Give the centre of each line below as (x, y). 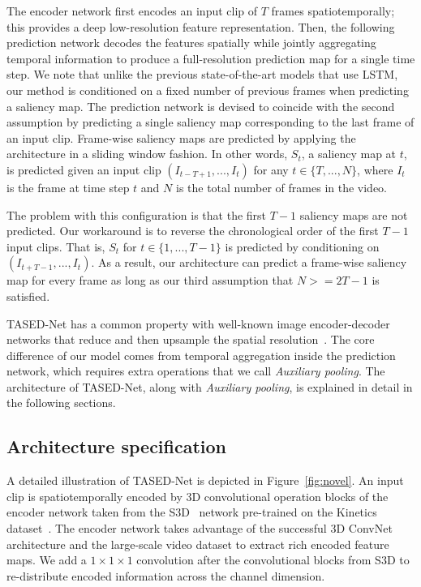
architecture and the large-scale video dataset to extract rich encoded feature (198, 544)
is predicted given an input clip (84, 169)
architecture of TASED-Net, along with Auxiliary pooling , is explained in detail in (210, 386)
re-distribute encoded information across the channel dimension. (166, 575)
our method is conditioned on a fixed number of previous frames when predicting (208, 90)
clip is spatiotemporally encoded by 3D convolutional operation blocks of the (198, 496)
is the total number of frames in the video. (281, 187)
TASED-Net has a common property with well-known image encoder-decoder (198, 323)
